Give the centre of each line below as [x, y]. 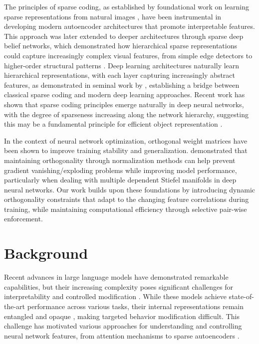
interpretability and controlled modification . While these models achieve [115, 296]
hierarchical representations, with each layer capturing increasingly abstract [120, 75]
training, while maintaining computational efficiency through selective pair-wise [126, 209]
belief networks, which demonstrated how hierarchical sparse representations [121, 46]
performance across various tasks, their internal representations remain [135, 306]
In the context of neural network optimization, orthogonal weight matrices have [126, 140]
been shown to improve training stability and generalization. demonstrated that [126, 150]
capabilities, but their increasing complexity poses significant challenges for [119, 286]
